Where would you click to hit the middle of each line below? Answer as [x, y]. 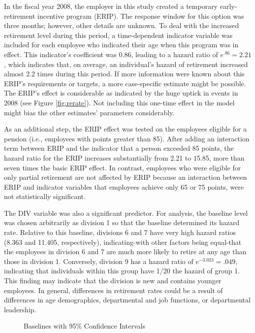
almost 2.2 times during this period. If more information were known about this [124, 74]
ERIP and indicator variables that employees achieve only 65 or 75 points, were [124, 186]
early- [228, 6]
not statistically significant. [45, 196]
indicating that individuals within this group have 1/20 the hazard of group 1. [122, 271]
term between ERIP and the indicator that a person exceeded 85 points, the [119, 148]
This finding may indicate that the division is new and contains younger [113, 281]
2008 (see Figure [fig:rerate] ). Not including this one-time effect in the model [119, 102]
